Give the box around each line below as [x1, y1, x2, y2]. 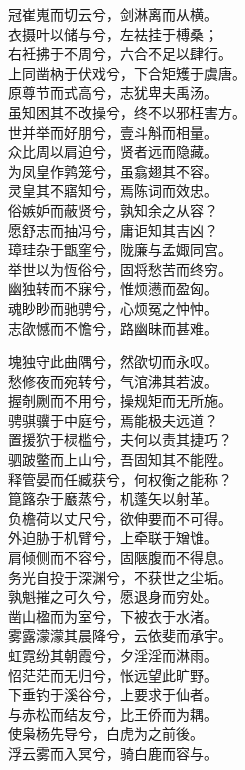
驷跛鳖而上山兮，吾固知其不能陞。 [8, 449, 232, 470]
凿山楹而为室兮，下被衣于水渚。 [8, 605, 218, 626]
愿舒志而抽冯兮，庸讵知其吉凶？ [8, 219, 218, 240]
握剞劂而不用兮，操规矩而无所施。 [8, 390, 232, 411]
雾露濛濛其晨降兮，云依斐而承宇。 [8, 625, 232, 646]
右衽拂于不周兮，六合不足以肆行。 [8, 43, 232, 64]
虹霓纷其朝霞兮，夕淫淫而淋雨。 [8, 645, 218, 665]
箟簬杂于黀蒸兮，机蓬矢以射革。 [8, 488, 218, 509]
